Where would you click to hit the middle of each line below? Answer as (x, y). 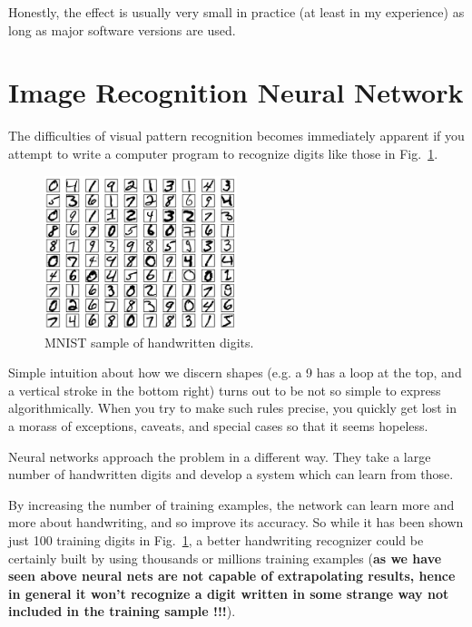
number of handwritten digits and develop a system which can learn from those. (231, 474)
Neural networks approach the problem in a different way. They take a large (220, 456)
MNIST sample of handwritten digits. (149, 342)
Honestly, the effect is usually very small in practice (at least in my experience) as (236, 12)
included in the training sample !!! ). (122, 611)
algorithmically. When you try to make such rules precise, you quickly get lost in (232, 408)
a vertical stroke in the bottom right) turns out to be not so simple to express (225, 390)
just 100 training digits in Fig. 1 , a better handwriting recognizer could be (216, 540)
